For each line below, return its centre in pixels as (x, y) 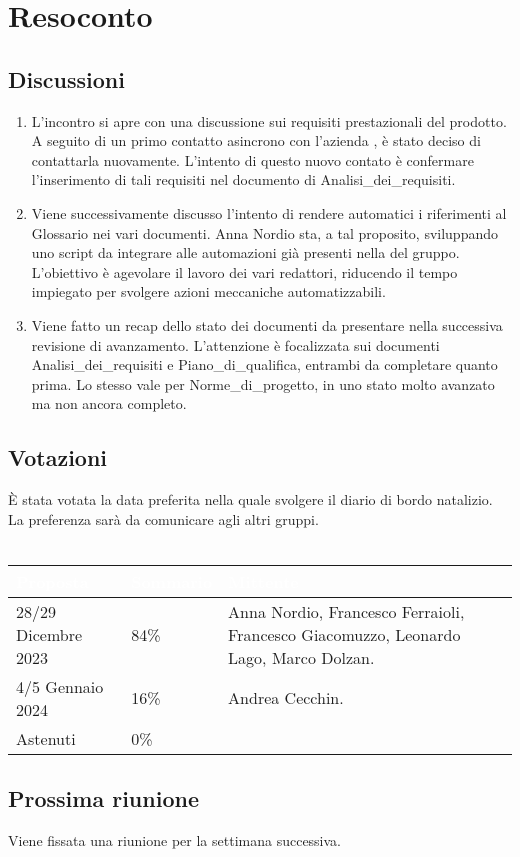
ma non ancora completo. (109, 403)
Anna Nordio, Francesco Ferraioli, (346, 611)
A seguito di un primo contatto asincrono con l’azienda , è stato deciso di (256, 140)
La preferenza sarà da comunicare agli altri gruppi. (163, 518)
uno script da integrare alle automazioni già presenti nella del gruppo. (245, 252)
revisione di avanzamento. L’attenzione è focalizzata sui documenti (235, 344)
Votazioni (58, 457)
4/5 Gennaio (60, 686)
